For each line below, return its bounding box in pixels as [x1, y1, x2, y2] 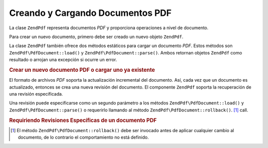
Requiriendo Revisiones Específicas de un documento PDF [9, 117, 157, 124]
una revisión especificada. [9, 91, 63, 97]
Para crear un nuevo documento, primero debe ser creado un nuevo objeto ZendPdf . [9, 34, 184, 40]
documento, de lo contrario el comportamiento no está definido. [18, 134, 149, 141]
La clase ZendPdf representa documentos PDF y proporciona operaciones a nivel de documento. [9, 25, 208, 31]
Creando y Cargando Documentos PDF [9, 7, 172, 18]
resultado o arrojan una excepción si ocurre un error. [9, 57, 117, 63]
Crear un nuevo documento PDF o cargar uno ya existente [9, 66, 155, 73]
